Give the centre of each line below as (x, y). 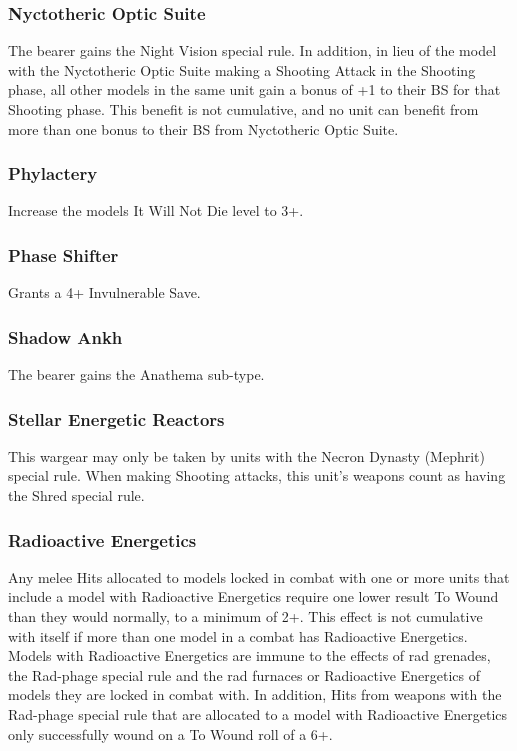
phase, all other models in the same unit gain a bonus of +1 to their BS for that (254, 89)
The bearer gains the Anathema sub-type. (136, 374)
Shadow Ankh (65, 336)
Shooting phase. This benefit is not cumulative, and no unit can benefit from (243, 109)
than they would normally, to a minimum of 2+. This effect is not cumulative (245, 616)
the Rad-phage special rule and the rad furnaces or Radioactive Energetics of (244, 674)
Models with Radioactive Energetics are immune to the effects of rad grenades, (249, 655)
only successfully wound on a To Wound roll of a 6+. (170, 733)
